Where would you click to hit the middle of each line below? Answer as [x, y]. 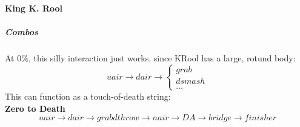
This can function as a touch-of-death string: [88, 96]
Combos [22, 31]
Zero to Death [35, 108]
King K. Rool [34, 8]
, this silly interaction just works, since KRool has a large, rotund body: [162, 57]
